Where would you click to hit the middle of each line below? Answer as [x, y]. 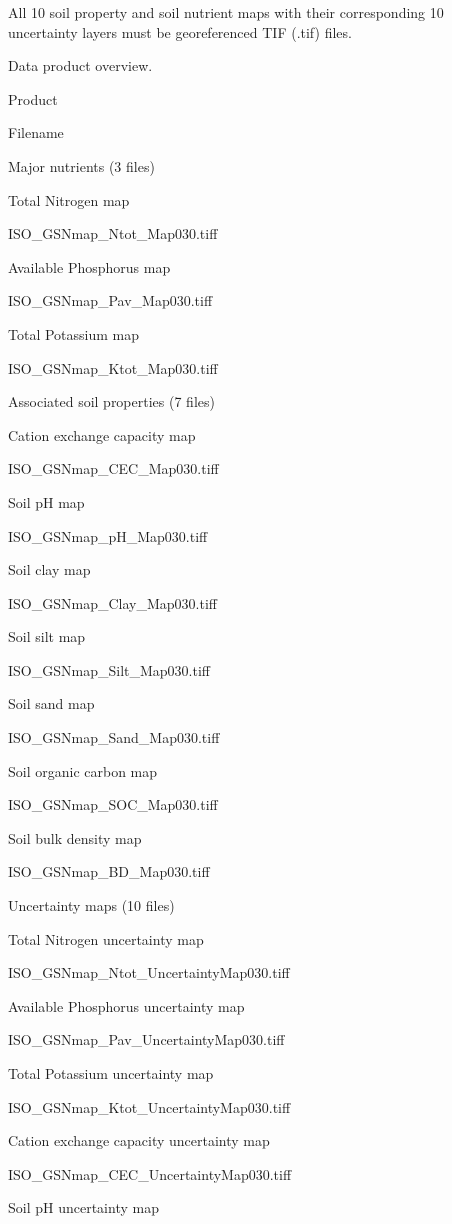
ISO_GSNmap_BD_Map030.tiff [109, 871]
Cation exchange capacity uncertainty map [139, 1140]
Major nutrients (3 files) [81, 165]
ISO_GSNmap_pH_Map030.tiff [108, 535]
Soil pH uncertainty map [83, 1207]
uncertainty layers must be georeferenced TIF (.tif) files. [180, 31]
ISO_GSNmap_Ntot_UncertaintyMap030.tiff [149, 972]
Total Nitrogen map [69, 199]
